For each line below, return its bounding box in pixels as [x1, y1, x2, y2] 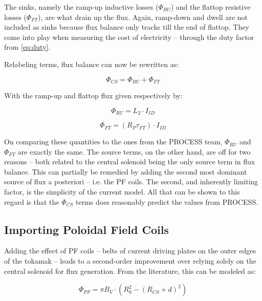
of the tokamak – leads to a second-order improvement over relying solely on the [4, 255, 256, 266]
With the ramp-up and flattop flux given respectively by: [4, 90, 183, 101]
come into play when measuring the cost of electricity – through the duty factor [4, 31, 254, 42]
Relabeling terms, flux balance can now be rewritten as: [4, 58, 179, 69]
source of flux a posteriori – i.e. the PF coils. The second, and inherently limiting [4, 176, 258, 187]
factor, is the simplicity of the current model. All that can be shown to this [4, 186, 240, 197]
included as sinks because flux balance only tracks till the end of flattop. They [4, 21, 249, 32]
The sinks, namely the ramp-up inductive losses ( [4, 2, 159, 12]
